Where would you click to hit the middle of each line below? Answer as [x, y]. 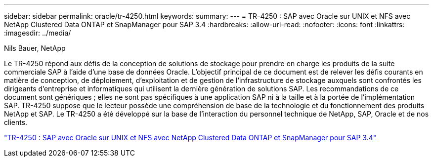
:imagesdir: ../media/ [38, 33]
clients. [16, 122]
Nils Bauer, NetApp [35, 48]
